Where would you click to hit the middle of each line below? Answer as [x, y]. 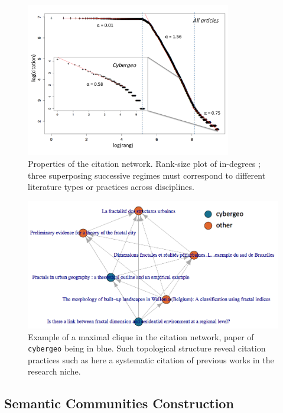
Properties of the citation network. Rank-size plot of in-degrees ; [144, 163]
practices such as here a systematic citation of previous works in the [151, 359]
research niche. [54, 371]
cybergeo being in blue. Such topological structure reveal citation [147, 348]
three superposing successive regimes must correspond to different [147, 175]
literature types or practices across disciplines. [111, 187]
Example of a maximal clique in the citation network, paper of [141, 336]
